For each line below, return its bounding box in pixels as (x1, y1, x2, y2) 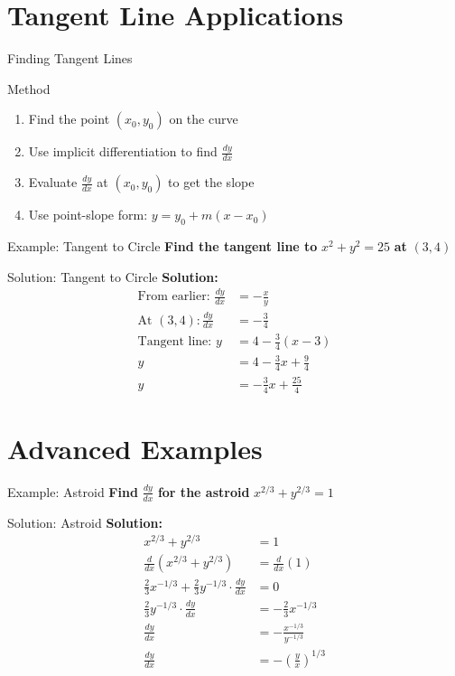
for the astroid (157, 482, 250, 501)
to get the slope (168, 173, 255, 192)
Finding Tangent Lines (7, 49, 133, 68)
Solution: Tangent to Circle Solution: (7, 267, 218, 286)
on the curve (169, 109, 238, 128)
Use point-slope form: (28, 205, 148, 224)
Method (7, 79, 51, 98)
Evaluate (28, 173, 78, 192)
